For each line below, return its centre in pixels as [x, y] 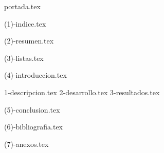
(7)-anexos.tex [26, 144]
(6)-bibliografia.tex [34, 127]
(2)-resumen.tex [29, 41]
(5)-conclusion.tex [32, 109]
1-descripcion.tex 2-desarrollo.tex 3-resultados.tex [82, 92]
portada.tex [22, 6]
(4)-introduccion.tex [35, 75]
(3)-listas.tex [24, 58]
